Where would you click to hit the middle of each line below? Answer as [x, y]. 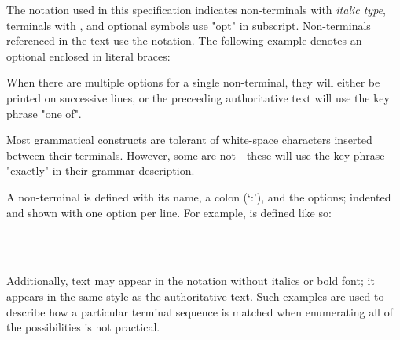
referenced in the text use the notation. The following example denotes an [184, 41]
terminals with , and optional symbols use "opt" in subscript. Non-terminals [189, 25]
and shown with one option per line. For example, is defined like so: [169, 212]
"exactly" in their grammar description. [101, 170]
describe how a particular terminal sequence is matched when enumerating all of [200, 311]
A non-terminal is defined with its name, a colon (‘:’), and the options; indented [199, 196]
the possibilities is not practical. [83, 327]
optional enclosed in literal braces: [88, 55]
